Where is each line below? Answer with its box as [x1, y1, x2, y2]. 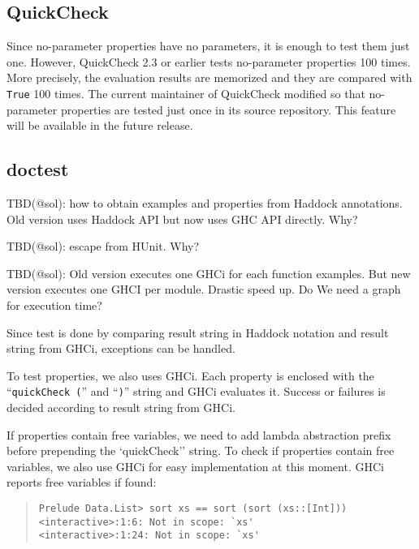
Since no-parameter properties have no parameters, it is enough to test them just [6, 37, 410, 54]
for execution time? [6, 297, 102, 313]
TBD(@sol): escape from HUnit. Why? [6, 238, 200, 255]
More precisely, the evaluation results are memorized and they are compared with [6, 69, 413, 86]
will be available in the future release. [6, 117, 193, 134]
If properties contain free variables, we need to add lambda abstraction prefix [6, 426, 391, 443]
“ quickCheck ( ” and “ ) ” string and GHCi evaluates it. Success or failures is [6, 383, 386, 400]
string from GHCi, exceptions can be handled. [6, 340, 235, 357]
